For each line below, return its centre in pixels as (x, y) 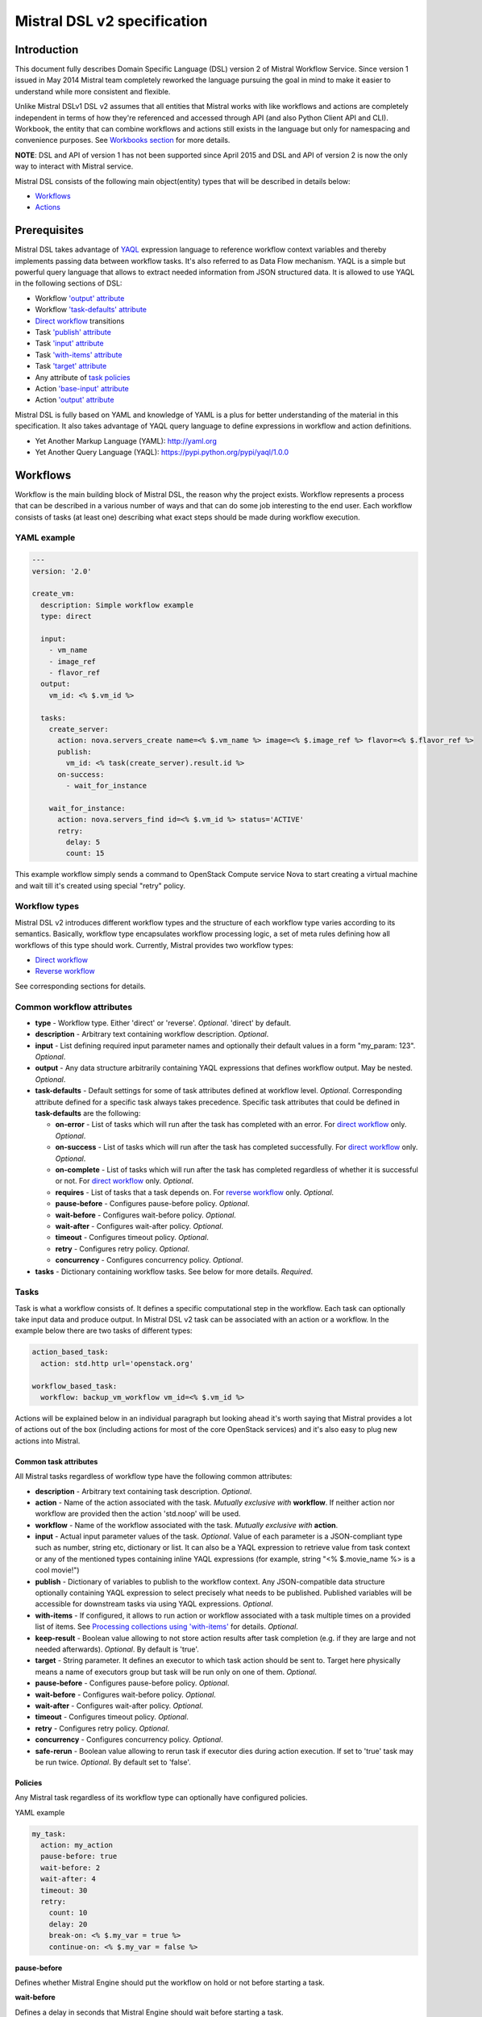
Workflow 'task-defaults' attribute (91, 310)
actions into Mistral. (48, 1441)
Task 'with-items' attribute (79, 354)
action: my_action (77, 1845)
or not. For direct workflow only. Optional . (125, 1181)
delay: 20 (68, 1924)
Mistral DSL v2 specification (111, 21)
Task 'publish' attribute (73, 332)
